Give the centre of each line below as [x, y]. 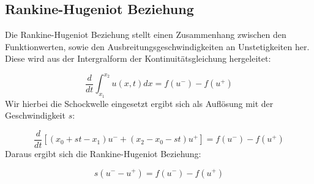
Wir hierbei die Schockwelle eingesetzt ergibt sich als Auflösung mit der [139, 103]
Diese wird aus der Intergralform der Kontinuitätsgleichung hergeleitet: [138, 58]
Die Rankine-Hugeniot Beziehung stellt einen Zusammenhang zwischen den [146, 35]
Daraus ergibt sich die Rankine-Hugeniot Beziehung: [103, 153]
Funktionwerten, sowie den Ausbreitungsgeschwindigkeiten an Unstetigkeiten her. [157, 46]
